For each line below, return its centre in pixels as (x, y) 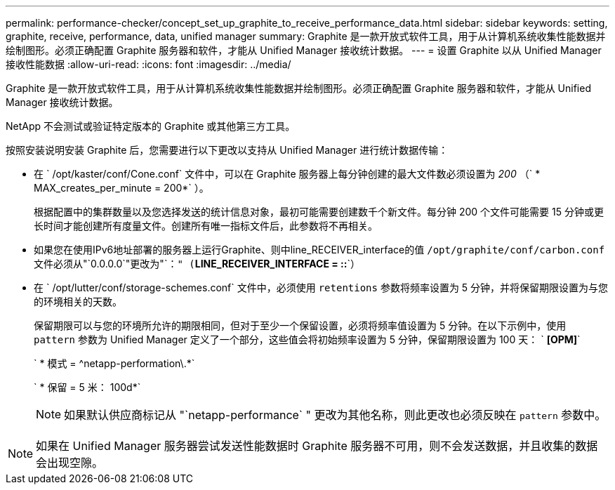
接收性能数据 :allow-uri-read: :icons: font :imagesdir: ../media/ (148, 64)
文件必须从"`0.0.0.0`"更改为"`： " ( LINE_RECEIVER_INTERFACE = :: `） (197, 264)
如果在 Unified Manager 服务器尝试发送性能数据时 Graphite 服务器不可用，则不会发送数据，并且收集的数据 (317, 446)
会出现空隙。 (70, 463)
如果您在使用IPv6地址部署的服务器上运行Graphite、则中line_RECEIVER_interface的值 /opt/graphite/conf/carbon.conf (319, 250)
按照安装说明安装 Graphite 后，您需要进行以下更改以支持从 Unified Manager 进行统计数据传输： (227, 150)
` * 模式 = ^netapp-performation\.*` (114, 363)
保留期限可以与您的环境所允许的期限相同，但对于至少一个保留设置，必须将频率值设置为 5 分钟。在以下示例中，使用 (300, 325)
